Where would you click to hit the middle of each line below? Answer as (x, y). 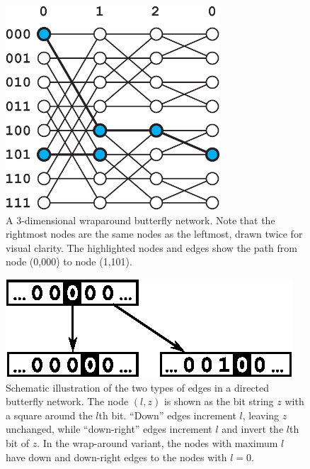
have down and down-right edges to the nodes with (116, 457)
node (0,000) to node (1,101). (69, 261)
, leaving (261, 415)
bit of (18, 442)
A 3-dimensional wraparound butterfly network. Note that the (140, 220)
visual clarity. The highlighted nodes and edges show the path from (151, 247)
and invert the (253, 429)
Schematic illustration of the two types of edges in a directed (138, 387)
